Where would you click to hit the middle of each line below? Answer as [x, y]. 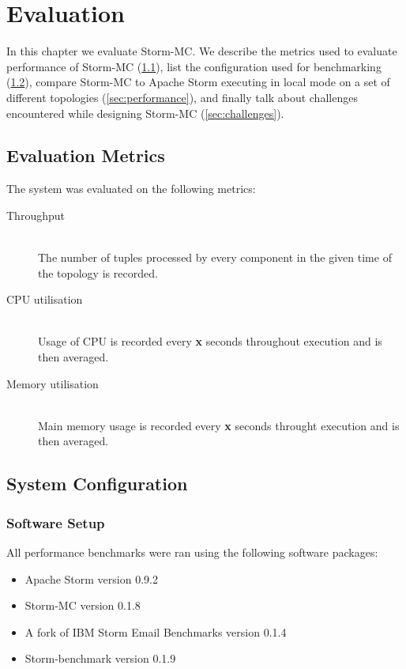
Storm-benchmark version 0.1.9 [100, 658]
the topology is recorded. [98, 272]
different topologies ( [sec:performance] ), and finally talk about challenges [182, 97]
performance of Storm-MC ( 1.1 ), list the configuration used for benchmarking [194, 66]
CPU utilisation [45, 299]
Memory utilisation [53, 383]
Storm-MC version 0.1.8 [83, 605]
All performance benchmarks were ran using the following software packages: [192, 552]
